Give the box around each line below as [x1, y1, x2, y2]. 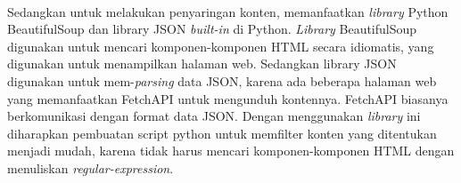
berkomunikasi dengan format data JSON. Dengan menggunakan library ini [7, 107, 421, 125]
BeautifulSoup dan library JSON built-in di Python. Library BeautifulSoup [7, 20, 417, 38]
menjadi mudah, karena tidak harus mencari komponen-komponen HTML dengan [7, 141, 455, 160]
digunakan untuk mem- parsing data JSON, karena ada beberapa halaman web [7, 71, 437, 90]
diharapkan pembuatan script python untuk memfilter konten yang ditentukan [7, 123, 437, 142]
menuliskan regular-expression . [7, 158, 174, 177]
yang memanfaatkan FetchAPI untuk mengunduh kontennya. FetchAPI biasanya [7, 89, 449, 107]
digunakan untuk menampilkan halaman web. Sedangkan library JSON [7, 54, 397, 73]
